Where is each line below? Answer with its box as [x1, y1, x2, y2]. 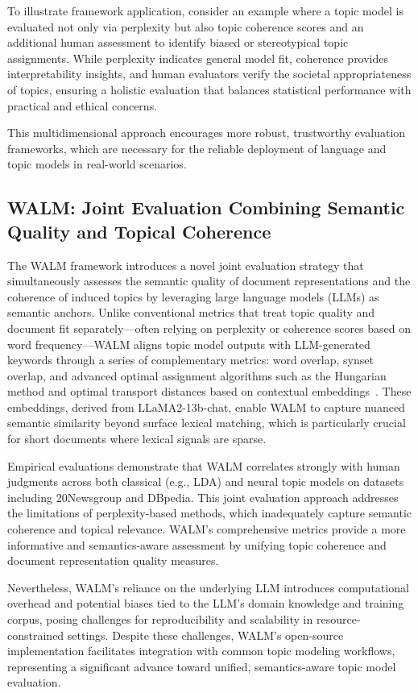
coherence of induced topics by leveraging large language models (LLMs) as [7, 288, 379, 305]
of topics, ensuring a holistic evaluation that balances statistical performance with [7, 81, 412, 98]
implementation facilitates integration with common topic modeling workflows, [7, 642, 395, 659]
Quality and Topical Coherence [7, 218, 271, 243]
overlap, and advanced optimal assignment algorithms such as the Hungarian [7, 367, 387, 384]
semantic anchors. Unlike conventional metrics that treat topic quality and [7, 304, 375, 321]
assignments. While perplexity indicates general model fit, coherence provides [7, 49, 389, 66]
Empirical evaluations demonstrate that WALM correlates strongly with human [7, 457, 400, 474]
